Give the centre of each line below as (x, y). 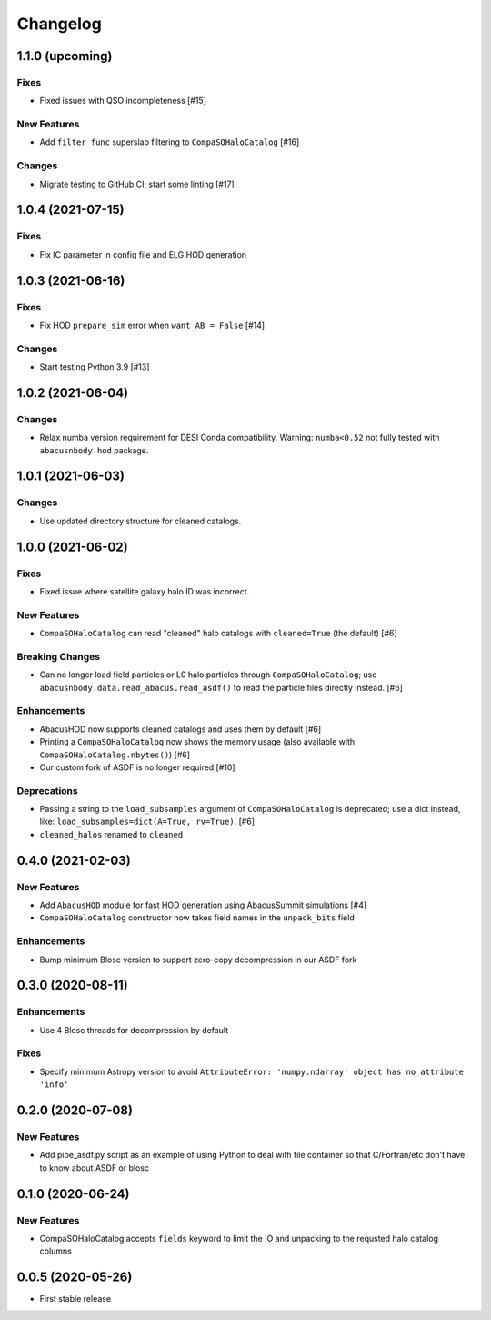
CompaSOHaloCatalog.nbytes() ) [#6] (115, 755)
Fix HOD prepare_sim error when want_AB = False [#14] (152, 325)
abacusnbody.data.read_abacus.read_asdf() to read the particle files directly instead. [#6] (221, 687)
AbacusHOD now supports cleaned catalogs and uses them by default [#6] (180, 729)
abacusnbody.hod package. (94, 450)
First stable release (75, 1299)
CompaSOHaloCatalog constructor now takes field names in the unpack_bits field (197, 918)
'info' (54, 1085)
